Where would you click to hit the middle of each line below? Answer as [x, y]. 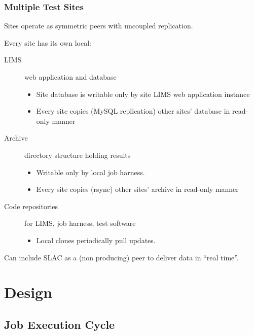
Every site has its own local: [48, 42]
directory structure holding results [78, 155]
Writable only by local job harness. [90, 172]
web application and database [70, 77]
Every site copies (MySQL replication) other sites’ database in [133, 111]
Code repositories [31, 206]
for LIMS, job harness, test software [80, 223]
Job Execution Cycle [60, 324]
